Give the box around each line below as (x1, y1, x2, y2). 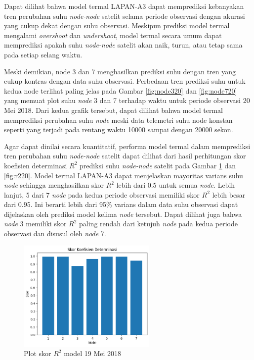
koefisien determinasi (4, 160, 67, 170)
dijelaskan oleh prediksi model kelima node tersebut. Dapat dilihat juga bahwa (4, 208, 242, 219)
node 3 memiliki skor (4, 218, 67, 229)
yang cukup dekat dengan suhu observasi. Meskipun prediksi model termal (4, 20, 230, 31)
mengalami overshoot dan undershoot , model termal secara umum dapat (4, 30, 222, 40)
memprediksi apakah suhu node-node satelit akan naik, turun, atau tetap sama (4, 40, 243, 50)
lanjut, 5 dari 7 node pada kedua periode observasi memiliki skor (4, 189, 200, 200)
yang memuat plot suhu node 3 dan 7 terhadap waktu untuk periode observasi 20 (4, 95, 250, 105)
